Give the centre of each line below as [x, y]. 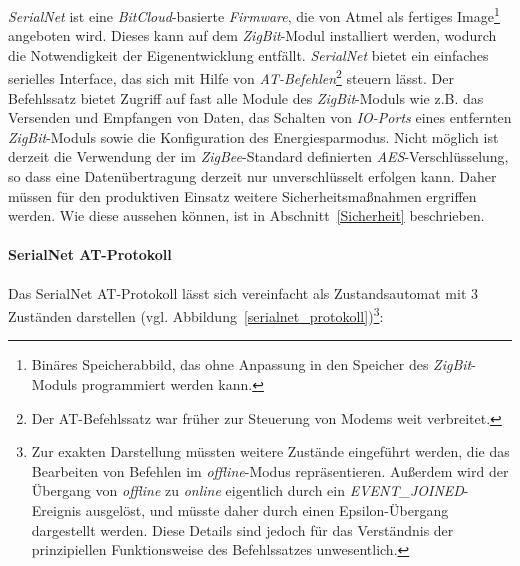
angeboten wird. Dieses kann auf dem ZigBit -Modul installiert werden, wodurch [252, 35]
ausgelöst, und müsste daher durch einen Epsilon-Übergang [267, 510]
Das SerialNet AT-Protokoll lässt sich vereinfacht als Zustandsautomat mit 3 [243, 292]
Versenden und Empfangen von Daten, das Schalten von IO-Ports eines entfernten [260, 117]
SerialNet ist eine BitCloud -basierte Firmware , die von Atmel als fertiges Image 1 [254, 14]
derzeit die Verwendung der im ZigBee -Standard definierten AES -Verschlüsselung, [258, 156]
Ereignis [56, 510]
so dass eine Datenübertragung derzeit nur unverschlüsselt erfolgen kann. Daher [252, 176]
